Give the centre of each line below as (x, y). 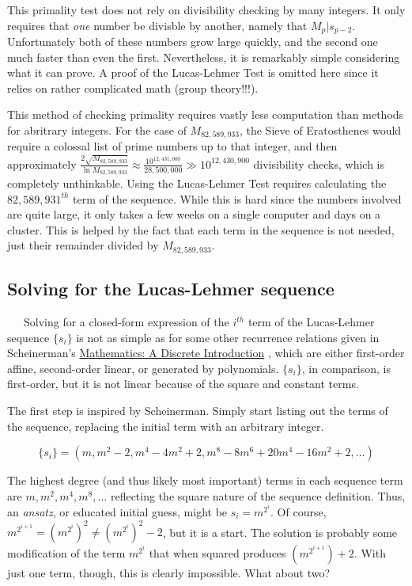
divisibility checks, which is (319, 164)
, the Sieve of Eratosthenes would (320, 130)
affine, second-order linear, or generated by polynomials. (143, 368)
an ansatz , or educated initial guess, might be (117, 512)
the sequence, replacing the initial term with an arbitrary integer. (166, 426)
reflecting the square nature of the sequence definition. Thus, (258, 495)
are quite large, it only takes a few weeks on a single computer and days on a (194, 214)
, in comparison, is (346, 368)
